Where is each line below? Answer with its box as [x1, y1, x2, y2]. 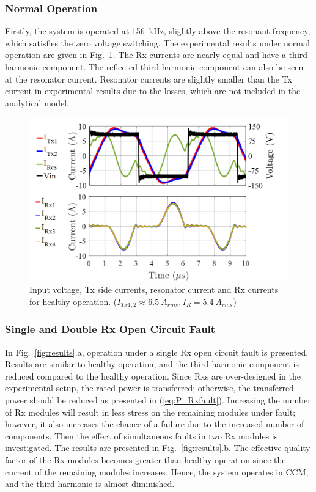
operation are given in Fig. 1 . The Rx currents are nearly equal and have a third [5, 48, 308, 61]
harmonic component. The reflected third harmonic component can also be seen [5, 61, 304, 73]
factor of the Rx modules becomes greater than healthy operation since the [5, 453, 286, 466]
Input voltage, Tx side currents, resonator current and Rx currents [29, 283, 279, 296]
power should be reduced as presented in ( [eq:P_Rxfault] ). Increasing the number [5, 393, 311, 406]
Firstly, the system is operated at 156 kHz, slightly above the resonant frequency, [5, 24, 310, 37]
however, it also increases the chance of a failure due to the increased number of [5, 417, 304, 430]
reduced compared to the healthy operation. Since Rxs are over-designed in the [5, 369, 301, 382]
